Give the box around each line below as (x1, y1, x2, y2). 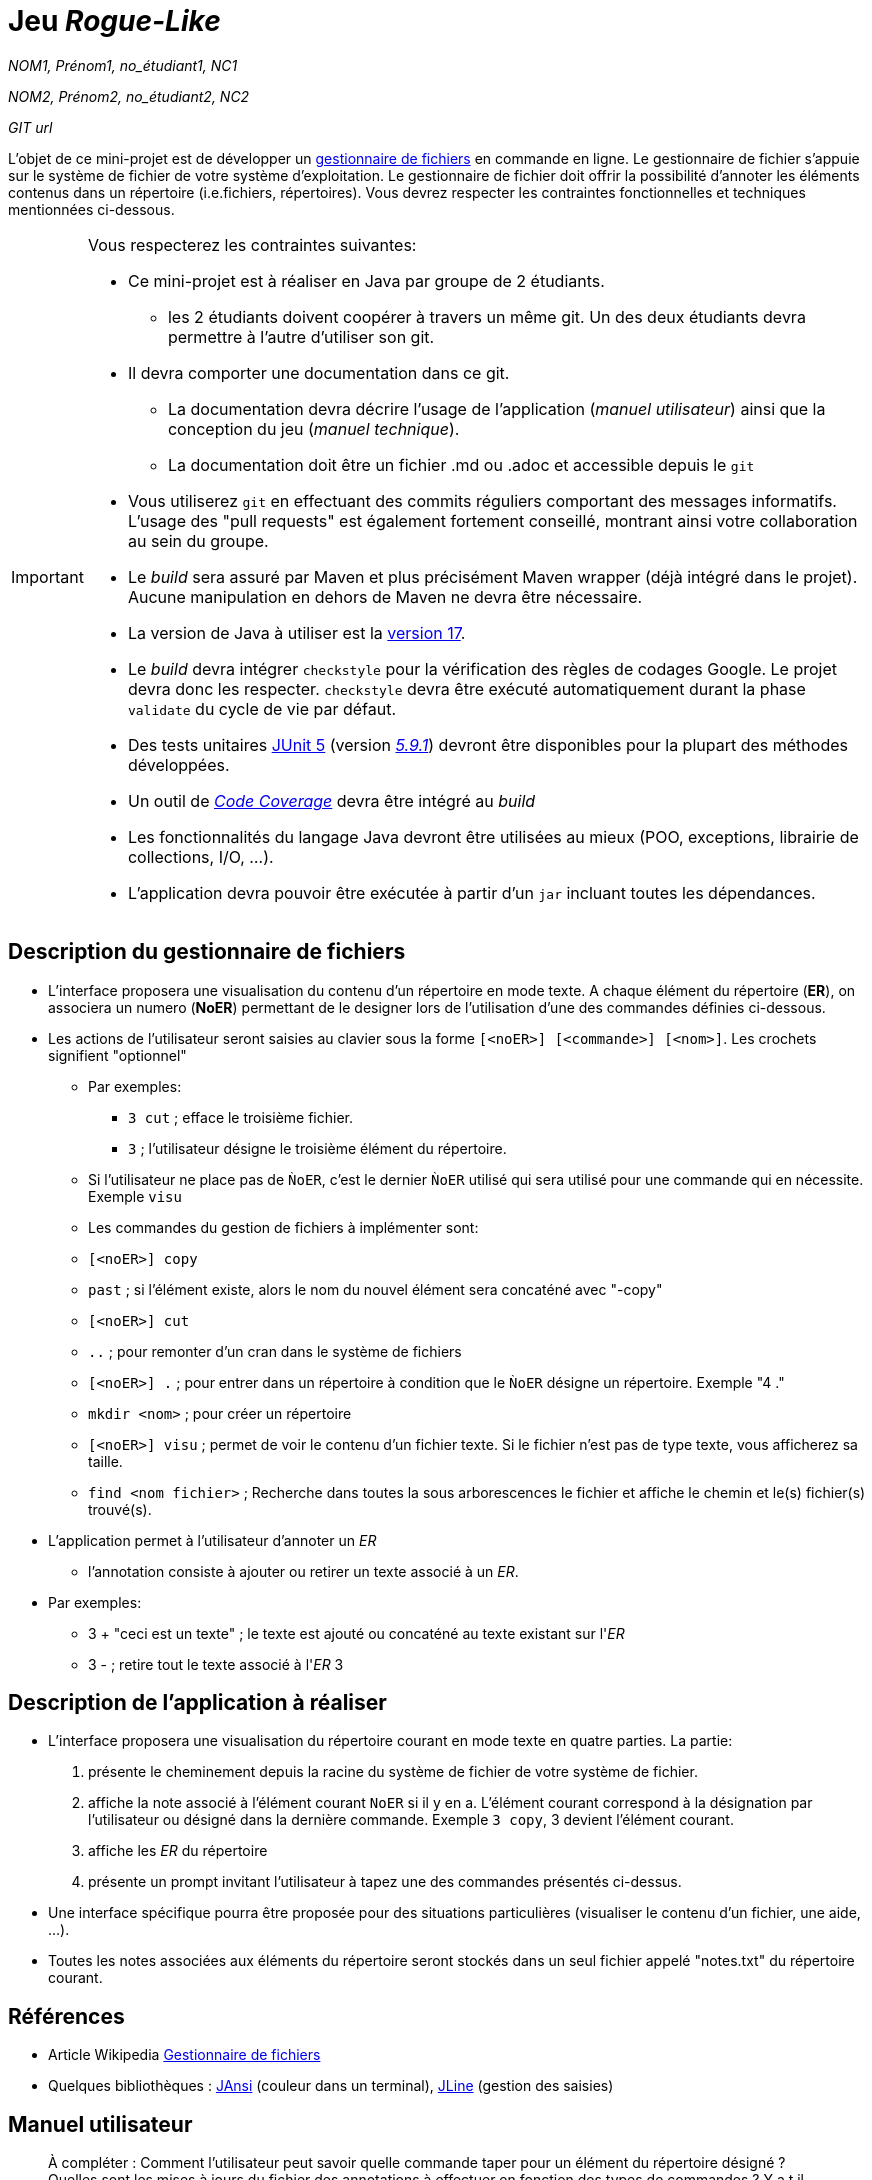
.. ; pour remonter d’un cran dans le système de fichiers (88, 1342, 462, 1360)
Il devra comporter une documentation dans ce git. (127, 362, 510, 383)
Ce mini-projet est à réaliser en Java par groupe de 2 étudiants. (127, 270, 605, 291)
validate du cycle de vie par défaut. (127, 698, 397, 719)
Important (11, 566, 84, 587)
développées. (127, 754, 230, 775)
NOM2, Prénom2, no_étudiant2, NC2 (8, 87, 250, 105)
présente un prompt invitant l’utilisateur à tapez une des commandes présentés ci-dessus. (88, 1873, 682, 1891)
